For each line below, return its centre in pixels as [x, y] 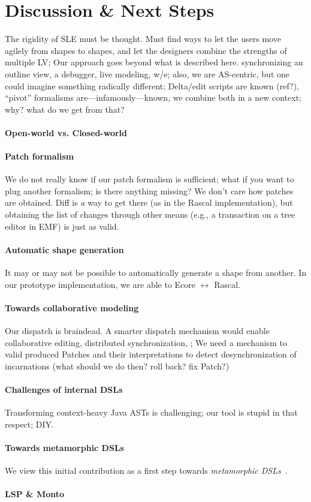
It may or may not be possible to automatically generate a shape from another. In [156, 273]
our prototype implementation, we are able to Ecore [100, 284]
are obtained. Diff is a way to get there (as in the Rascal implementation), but [149, 202]
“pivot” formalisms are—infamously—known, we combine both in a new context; [153, 97]
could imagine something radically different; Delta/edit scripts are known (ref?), [152, 85]
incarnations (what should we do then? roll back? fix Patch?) [117, 366]
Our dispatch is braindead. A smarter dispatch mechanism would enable [137, 331]
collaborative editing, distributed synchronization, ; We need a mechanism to [146, 342]
